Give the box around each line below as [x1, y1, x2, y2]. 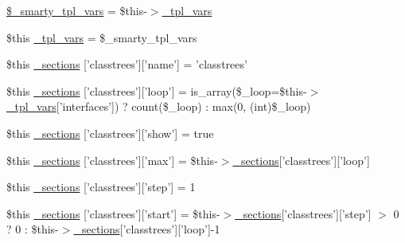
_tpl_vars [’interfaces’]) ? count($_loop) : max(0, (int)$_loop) [6, 98, 311, 115]
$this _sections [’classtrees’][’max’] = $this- [6, 151, 218, 168]
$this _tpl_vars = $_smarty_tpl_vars [6, 29, 197, 45]
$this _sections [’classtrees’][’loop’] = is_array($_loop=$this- [6, 82, 307, 99]
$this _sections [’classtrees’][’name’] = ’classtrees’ [6, 56, 247, 73]
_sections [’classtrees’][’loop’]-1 [73, 221, 220, 237]
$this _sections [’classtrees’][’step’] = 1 [6, 178, 196, 195]
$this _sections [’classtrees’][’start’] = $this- [6, 205, 220, 221]
